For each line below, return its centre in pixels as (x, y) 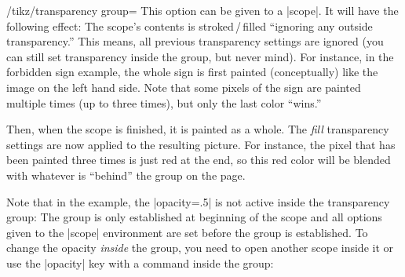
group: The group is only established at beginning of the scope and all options (194, 217)
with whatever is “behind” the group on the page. (126, 175)
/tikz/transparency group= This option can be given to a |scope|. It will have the (202, 10)
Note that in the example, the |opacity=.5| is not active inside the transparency (198, 201)
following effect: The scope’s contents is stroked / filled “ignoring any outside (190, 26)
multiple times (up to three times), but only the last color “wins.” (164, 102)
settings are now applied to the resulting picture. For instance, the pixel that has (201, 144)
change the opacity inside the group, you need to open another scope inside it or (200, 248)
